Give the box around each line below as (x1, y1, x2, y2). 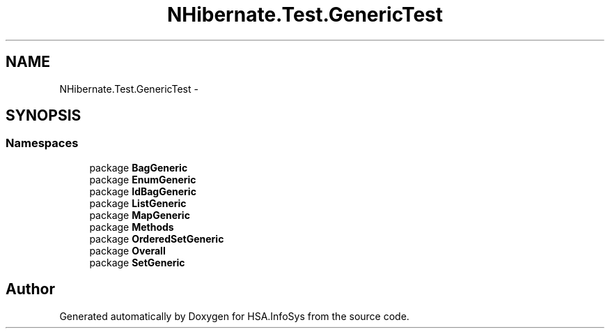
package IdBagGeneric (89, 185, 196, 197)
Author (6, 280, 55, 298)
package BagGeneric (89, 161, 188, 174)
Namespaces (6, 136, 79, 151)
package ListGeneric (89, 197, 187, 209)
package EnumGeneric (89, 173, 196, 185)
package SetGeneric (89, 256, 185, 268)
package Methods (89, 220, 174, 233)
